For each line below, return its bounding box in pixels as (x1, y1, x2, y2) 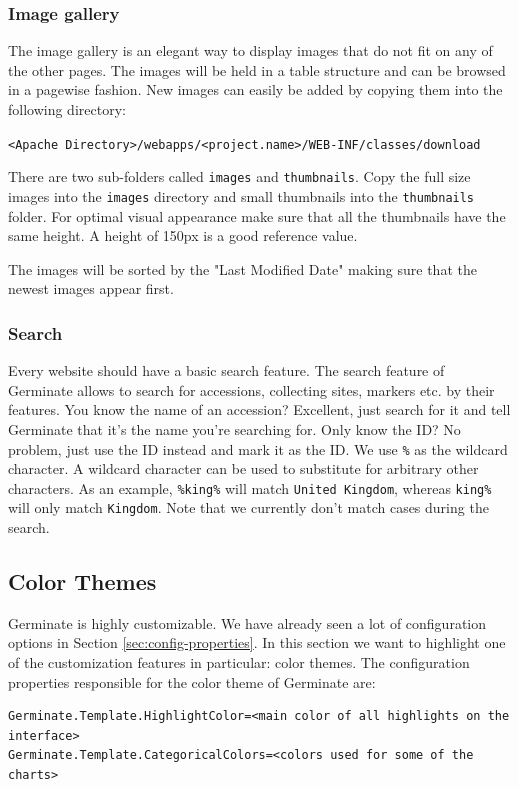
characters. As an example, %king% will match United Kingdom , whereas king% (8, 477, 492, 498)
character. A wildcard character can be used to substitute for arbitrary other (8, 458, 479, 479)
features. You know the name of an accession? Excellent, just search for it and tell (8, 399, 511, 420)
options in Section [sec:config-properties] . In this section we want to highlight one (8, 632, 506, 653)
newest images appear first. (8, 278, 174, 299)
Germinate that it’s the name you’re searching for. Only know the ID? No (8, 418, 461, 439)
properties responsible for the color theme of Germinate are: (8, 671, 376, 692)
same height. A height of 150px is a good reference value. (8, 225, 358, 246)
